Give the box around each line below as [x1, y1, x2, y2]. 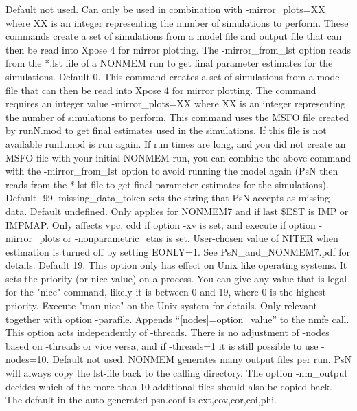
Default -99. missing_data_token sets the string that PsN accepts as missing [5, 190, 330, 205]
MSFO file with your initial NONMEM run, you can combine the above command [5, 150, 351, 164]
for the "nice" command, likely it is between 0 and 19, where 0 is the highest [5, 285, 326, 299]
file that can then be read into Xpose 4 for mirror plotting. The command [5, 82, 316, 97]
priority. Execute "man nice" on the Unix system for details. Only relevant [5, 298, 318, 313]
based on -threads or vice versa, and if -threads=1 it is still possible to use [5, 338, 319, 353]
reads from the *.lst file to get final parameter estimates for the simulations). [5, 177, 329, 191]
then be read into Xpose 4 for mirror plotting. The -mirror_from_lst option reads [5, 42, 352, 56]
